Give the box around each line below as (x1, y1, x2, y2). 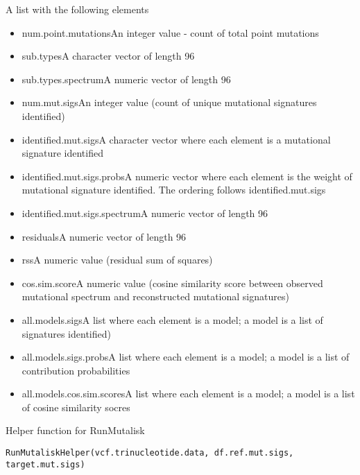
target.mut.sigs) (6, 459, 85, 469)
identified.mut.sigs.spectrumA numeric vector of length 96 (22, 205, 268, 220)
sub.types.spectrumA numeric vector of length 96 (22, 71, 231, 86)
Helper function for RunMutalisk (6, 423, 145, 438)
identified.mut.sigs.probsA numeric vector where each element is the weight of (22, 169, 352, 183)
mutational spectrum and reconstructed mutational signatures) (22, 289, 289, 304)
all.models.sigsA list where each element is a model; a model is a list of (22, 312, 323, 327)
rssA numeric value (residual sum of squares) (22, 252, 213, 267)
